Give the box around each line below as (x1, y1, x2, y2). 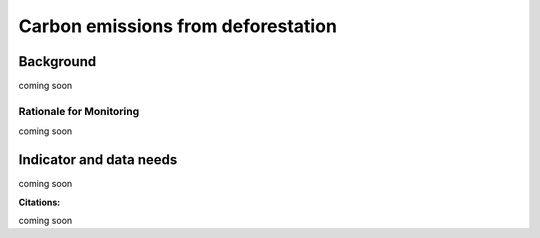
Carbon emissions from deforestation (18, 15, 337, 37)
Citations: (18, 196, 61, 208)
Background (18, 53, 97, 70)
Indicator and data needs (18, 151, 178, 169)
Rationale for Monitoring (18, 104, 140, 118)
